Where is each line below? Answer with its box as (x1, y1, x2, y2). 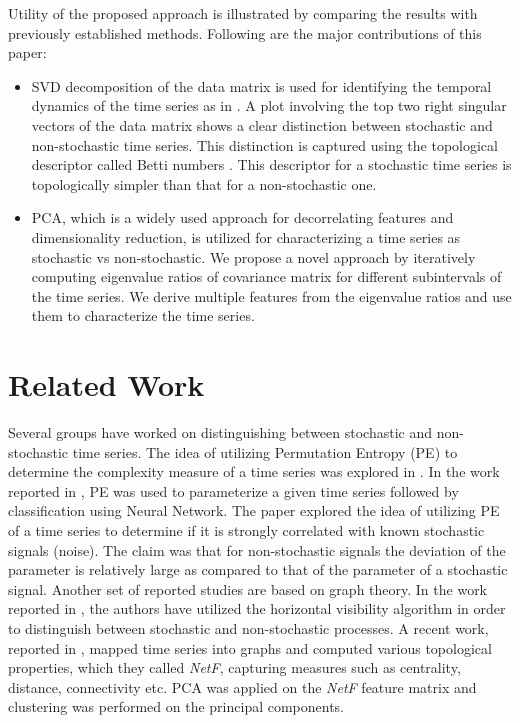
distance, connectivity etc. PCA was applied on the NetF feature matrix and (8, 676, 477, 697)
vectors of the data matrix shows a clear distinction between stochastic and (31, 114, 493, 135)
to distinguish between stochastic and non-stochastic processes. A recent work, (8, 617, 489, 638)
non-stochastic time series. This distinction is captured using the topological (31, 134, 498, 155)
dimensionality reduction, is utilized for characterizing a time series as (31, 226, 461, 247)
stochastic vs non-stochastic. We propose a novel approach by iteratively (31, 246, 476, 267)
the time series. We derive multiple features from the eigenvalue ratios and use (31, 285, 512, 306)
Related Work (8, 364, 205, 405)
